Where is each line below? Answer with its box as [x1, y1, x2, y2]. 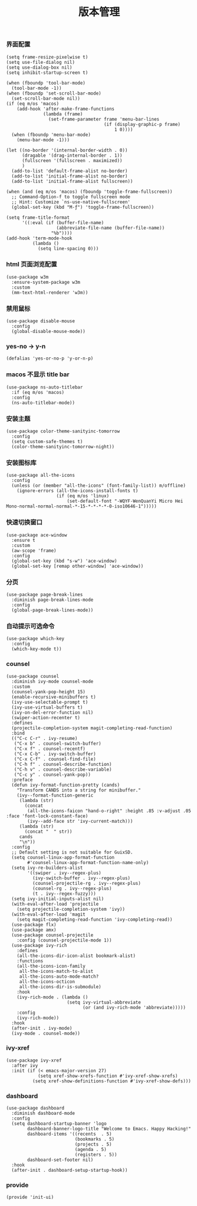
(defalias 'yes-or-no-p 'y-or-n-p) [6, 355, 94, 361]
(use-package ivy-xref [6, 1057, 62, 1063]
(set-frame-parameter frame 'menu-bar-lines [48, 116, 160, 122]
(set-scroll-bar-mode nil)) [11, 95, 81, 101]
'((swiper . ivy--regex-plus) [27, 870, 101, 876]
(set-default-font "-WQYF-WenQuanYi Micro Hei [67, 498, 183, 505]
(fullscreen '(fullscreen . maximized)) [21, 157, 123, 163]
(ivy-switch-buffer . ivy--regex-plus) [32, 875, 131, 881]
